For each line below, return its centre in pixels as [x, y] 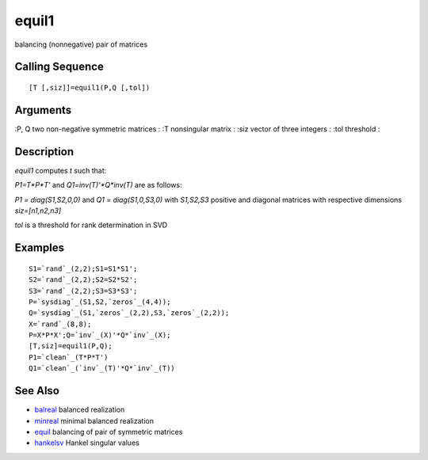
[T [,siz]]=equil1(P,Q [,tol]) [90, 87]
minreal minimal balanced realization [94, 420]
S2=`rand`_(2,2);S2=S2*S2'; [83, 280]
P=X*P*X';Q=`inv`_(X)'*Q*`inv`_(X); [100, 335]
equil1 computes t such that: [61, 170]
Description [44, 152]
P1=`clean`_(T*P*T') [69, 357]
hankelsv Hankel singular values [87, 443]
